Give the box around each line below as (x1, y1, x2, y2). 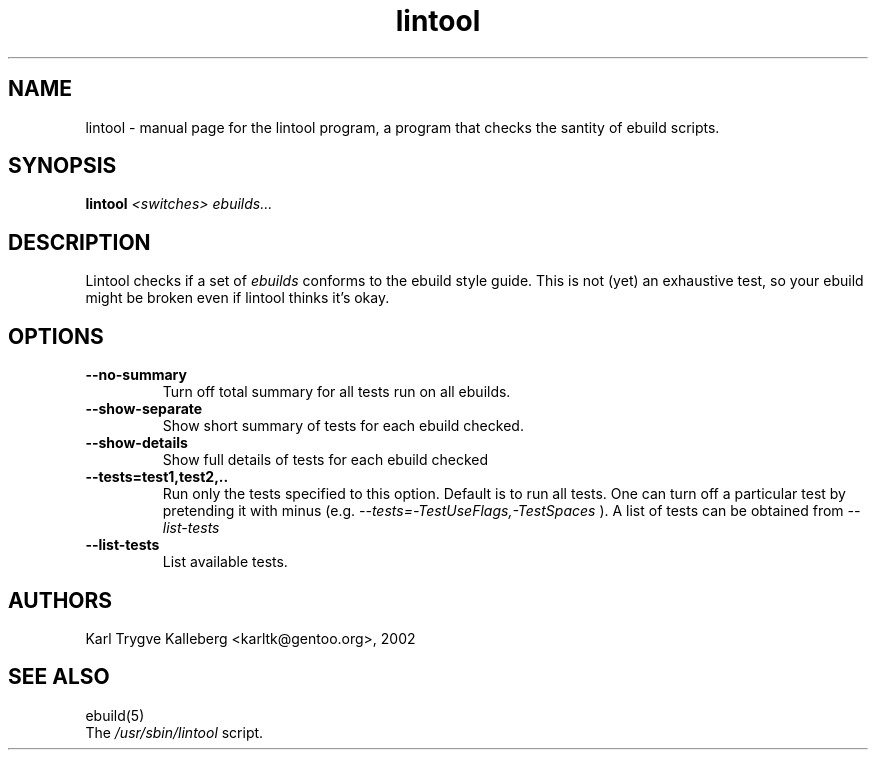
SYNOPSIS (8, 153, 117, 179)
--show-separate (85, 400, 203, 418)
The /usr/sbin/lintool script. (85, 723, 264, 741)
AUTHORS (8, 587, 113, 613)
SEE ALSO (8, 664, 110, 690)
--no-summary (85, 366, 187, 384)
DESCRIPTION (8, 229, 151, 255)
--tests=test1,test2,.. (85, 468, 229, 486)
